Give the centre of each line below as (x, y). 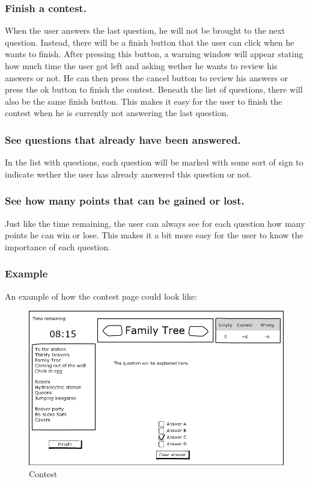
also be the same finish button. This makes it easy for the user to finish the (144, 101)
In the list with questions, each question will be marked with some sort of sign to (154, 162)
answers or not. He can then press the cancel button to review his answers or (147, 77)
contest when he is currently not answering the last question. (117, 113)
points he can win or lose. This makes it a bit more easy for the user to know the (154, 235)
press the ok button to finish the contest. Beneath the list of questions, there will (154, 89)
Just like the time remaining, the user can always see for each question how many (155, 223)
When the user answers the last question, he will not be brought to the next (145, 30)
